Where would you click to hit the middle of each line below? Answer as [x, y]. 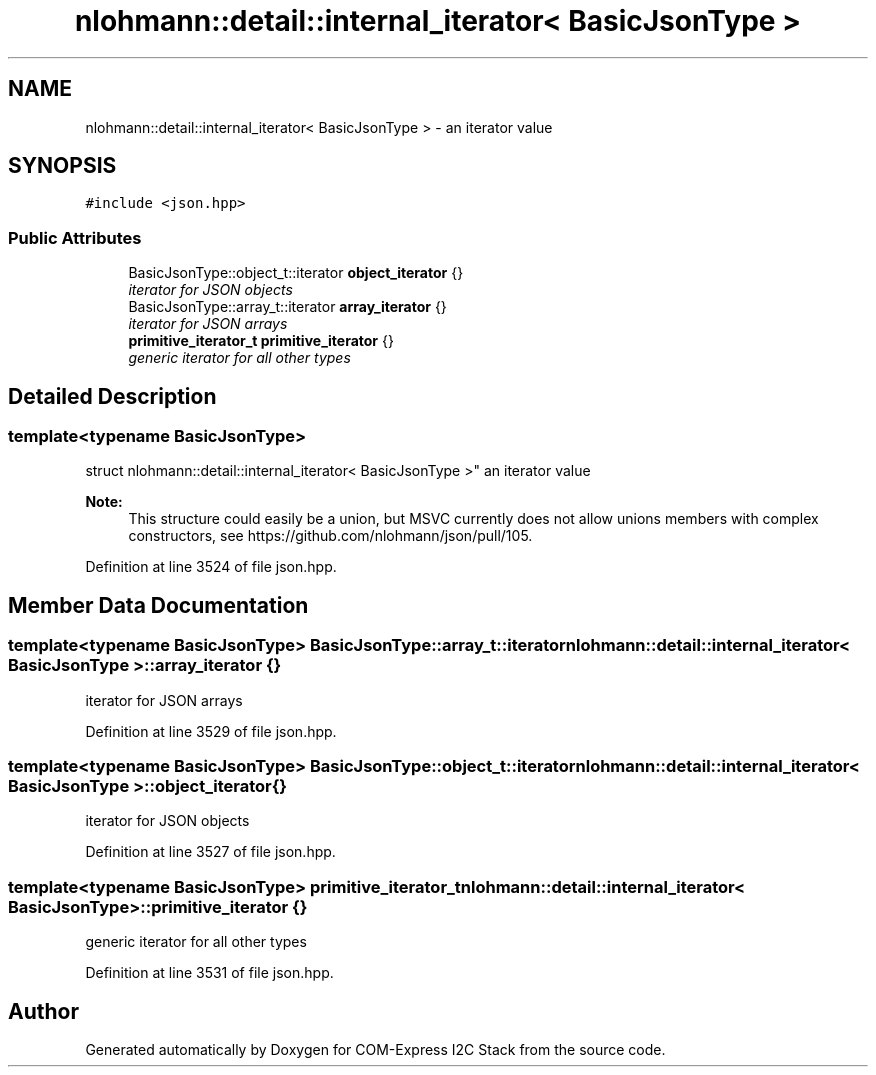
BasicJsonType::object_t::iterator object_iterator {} [296, 273]
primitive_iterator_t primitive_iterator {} [261, 341]
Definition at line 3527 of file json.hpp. [210, 852]
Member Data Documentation [158, 605]
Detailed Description [112, 396]
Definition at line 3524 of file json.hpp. [211, 567]
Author [43, 1011]
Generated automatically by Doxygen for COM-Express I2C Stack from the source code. [375, 1049]
